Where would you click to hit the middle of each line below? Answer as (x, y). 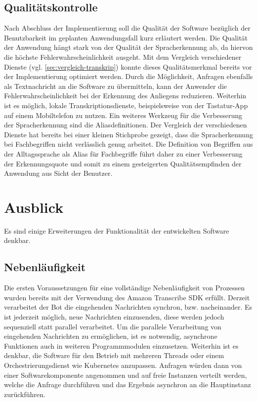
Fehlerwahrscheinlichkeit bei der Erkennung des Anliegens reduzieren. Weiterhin (125, 96)
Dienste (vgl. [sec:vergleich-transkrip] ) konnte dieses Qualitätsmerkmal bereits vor (128, 66)
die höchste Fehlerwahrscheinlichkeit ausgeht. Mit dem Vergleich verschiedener (123, 57)
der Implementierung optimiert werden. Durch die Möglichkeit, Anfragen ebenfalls (128, 76)
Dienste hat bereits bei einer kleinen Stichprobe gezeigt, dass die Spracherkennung (128, 134)
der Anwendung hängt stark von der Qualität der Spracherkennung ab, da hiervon (128, 47)
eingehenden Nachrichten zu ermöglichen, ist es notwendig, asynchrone (111, 336)
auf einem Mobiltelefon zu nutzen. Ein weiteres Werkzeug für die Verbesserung (123, 115)
